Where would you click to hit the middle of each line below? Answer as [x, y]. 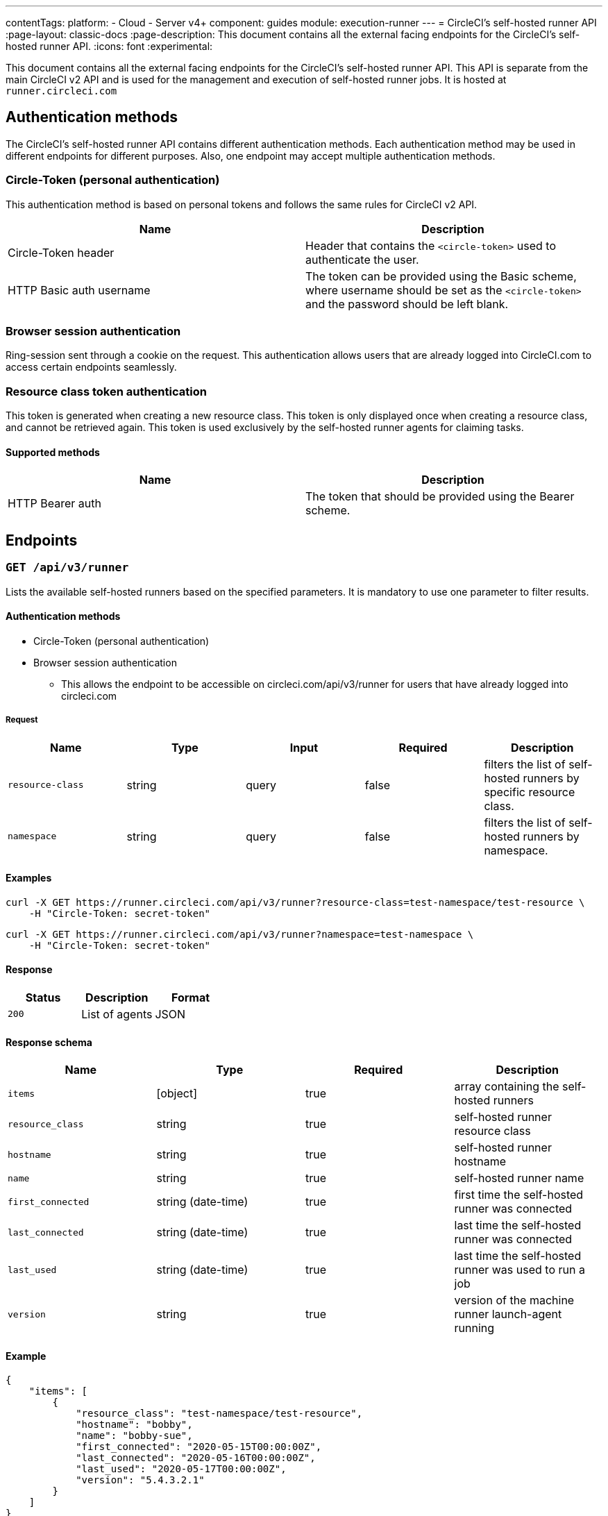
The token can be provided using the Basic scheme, [441, 276]
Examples [29, 878]
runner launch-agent [508, 1314]
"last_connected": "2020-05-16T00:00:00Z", [196, 1458]
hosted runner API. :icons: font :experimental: [109, 46]
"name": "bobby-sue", [134, 1436]
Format [191, 997]
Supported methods [53, 452]
